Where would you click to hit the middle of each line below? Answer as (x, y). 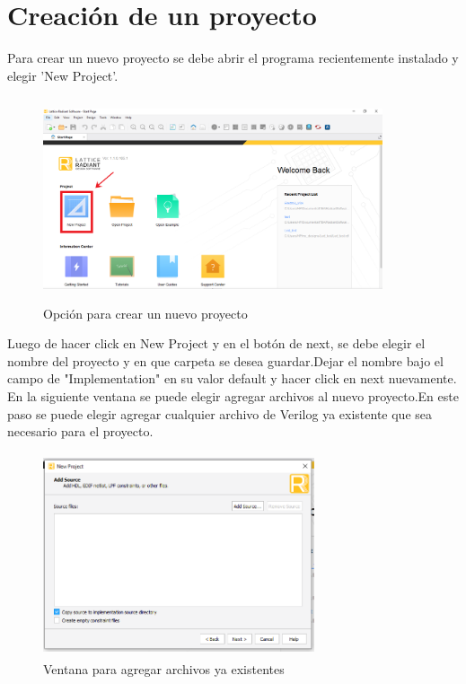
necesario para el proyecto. (80, 431)
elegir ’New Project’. (63, 75)
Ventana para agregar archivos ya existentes (164, 669)
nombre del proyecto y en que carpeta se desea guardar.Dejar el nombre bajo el (225, 360)
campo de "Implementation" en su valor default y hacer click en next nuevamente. (232, 378)
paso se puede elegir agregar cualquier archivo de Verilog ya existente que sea (220, 413)
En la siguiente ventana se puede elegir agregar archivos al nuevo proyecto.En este (233, 396)
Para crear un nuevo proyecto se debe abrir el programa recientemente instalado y (233, 58)
